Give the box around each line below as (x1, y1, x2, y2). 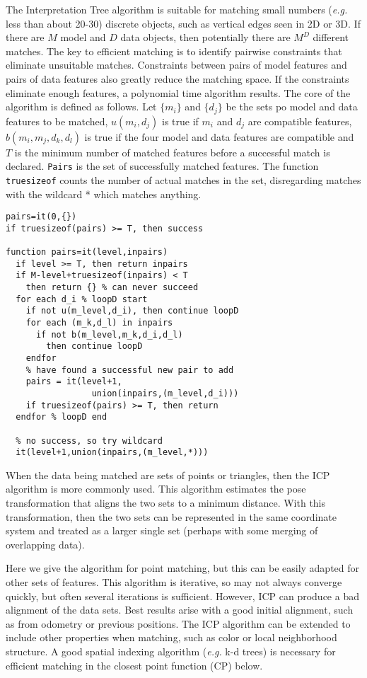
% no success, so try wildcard (16, 435, 163, 446)
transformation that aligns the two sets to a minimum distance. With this (6, 495, 326, 510)
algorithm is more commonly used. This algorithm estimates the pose (6, 481, 306, 496)
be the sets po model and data (226, 99, 358, 114)
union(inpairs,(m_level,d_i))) (91, 388, 239, 398)
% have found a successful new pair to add (25, 364, 234, 375)
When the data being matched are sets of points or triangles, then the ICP (6, 467, 330, 482)
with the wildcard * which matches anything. (6, 186, 202, 201)
